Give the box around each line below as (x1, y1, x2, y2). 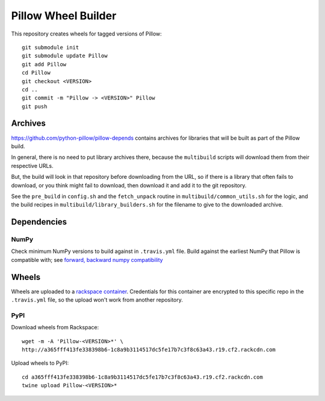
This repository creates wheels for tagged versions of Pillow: (11, 30, 162, 37)
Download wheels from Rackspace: (11, 324, 99, 331)
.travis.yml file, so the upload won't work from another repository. (11, 296, 184, 303)
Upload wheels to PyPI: (11, 359, 69, 367)
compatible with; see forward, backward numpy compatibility (11, 256, 163, 263)
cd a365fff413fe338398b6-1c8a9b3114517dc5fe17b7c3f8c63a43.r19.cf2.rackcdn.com (22, 373, 263, 381)
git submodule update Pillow (22, 52, 108, 60)
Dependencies (11, 217, 67, 227)
